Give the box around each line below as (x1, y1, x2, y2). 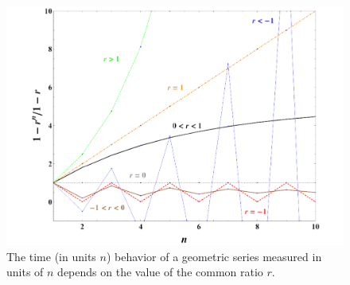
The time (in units (6, 248, 96, 264)
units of (6, 264, 44, 280)
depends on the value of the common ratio (57, 264, 263, 280)
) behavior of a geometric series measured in (106, 248, 322, 264)
